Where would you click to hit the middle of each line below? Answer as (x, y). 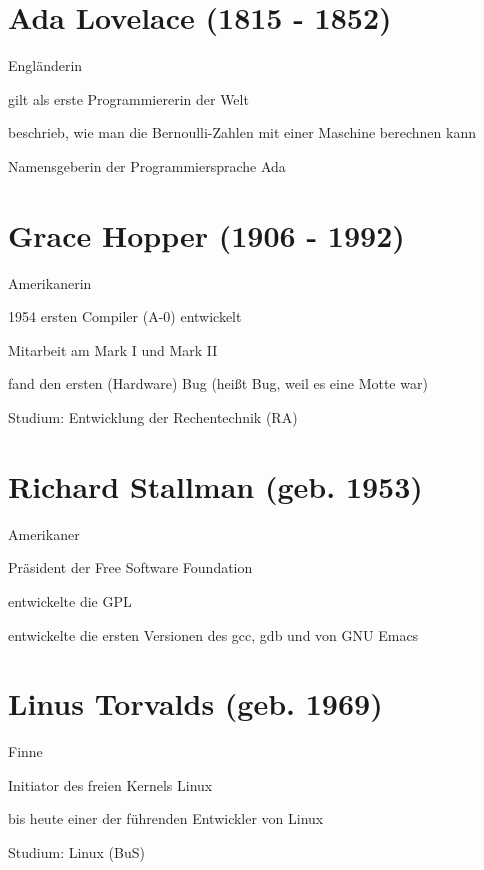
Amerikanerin (50, 282)
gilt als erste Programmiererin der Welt (128, 98)
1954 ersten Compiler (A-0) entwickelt (125, 316)
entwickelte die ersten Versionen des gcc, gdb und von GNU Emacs (213, 634)
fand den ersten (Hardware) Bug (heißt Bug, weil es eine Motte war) (218, 383)
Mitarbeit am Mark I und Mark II (113, 349)
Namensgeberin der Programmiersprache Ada (147, 165)
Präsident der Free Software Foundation (130, 567)
